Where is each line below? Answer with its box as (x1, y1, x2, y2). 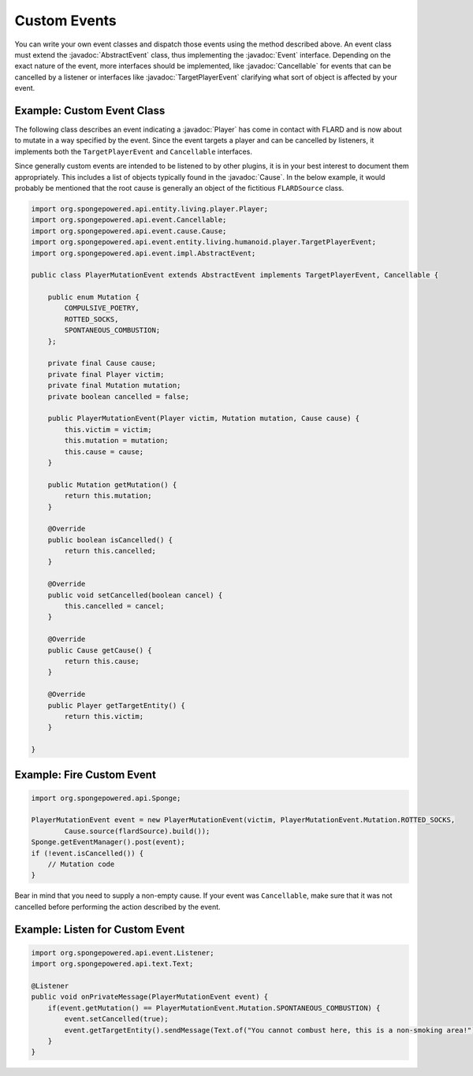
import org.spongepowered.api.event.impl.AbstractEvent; (31, 248, 256, 258)
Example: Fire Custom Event (14, 768, 157, 781)
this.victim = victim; (64, 425, 153, 434)
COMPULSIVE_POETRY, (64, 303, 140, 313)
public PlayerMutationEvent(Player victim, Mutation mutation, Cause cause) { (47, 414, 360, 423)
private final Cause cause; (47, 359, 157, 368)
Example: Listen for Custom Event (14, 922, 185, 936)
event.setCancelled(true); (64, 1015, 169, 1024)
